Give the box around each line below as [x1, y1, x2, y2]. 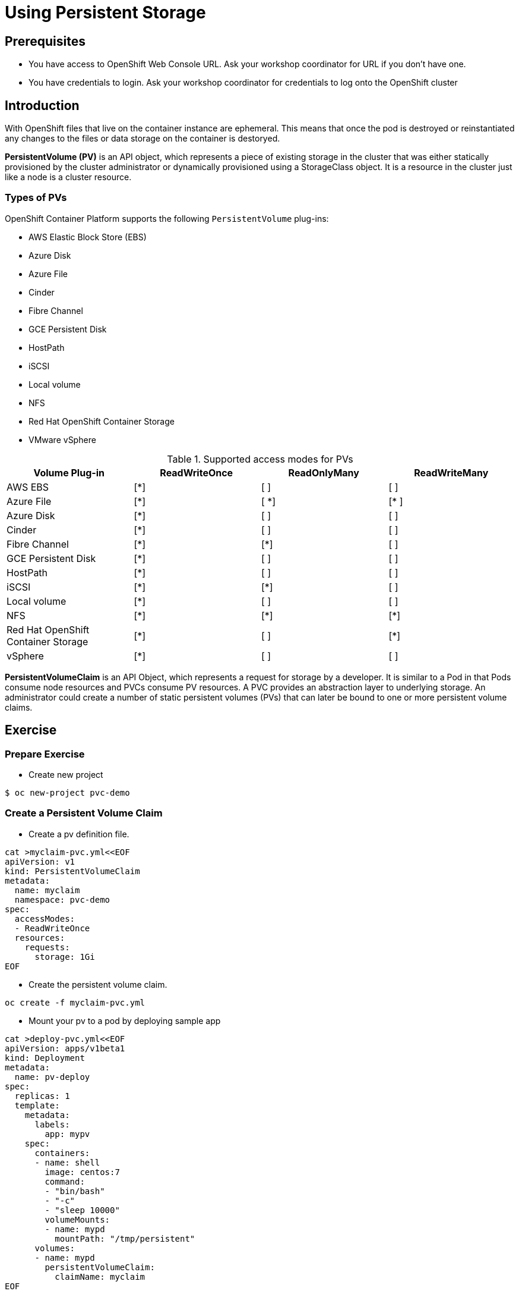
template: [14, 1100, 60, 1110]
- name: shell [34, 1157, 100, 1167]
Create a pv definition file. [29, 828, 129, 839]
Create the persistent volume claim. [29, 979, 167, 990]
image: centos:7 [45, 1167, 120, 1177]
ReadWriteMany [414, 466, 489, 479]
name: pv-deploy [14, 1072, 90, 1082]
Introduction [5, 98, 80, 113]
